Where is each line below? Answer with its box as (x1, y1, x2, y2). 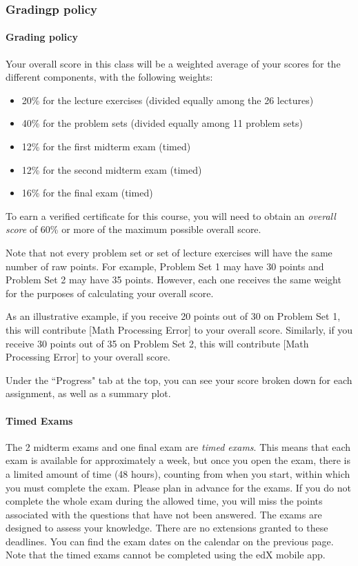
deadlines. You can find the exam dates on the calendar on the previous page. (6, 534, 334, 548)
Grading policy (6, 30, 78, 44)
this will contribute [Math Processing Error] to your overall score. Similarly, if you (6, 322, 353, 336)
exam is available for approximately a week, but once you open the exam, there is (6, 453, 350, 467)
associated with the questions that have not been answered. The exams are (6, 507, 322, 521)
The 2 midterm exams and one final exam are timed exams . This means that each (6, 439, 351, 454)
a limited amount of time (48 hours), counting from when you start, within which (6, 466, 350, 481)
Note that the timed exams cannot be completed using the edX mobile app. (6, 547, 326, 562)
